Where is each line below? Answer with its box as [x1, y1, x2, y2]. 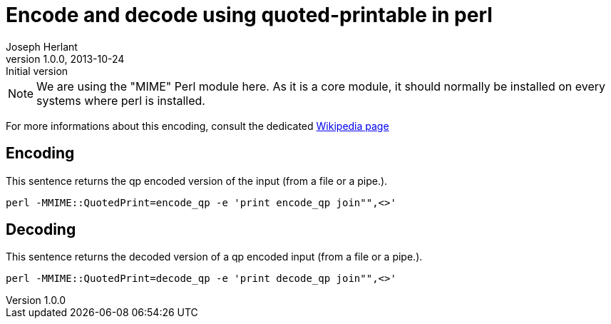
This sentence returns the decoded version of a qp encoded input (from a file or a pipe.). [6, 250, 423, 263]
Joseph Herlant [6, 40, 78, 53]
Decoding [6, 221, 76, 239]
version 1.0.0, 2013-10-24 [6, 52, 125, 65]
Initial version [6, 64, 68, 77]
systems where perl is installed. [36, 93, 205, 108]
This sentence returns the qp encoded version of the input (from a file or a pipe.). [6, 174, 388, 187]
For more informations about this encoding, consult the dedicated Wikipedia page [6, 119, 389, 132]
